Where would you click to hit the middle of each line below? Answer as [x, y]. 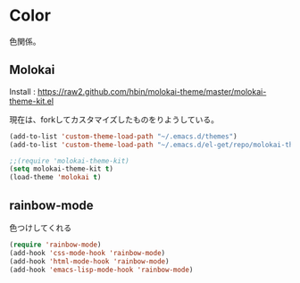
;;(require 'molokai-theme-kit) [69, 161]
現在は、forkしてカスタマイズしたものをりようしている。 [114, 119]
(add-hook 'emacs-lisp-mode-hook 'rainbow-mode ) [101, 270]
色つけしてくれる [41, 228]
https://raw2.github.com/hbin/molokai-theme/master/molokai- [152, 91]
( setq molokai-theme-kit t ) [62, 169]
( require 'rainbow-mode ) [55, 245]
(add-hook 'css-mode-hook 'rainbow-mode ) [87, 253]
